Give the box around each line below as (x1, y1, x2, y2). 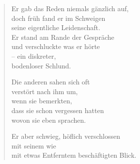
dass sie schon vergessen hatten (11, 105, 104, 115)
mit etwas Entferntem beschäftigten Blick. (11, 150, 137, 160)
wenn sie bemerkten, (11, 96, 72, 106)
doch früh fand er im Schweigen (11, 13, 106, 23)
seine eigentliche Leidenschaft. (11, 22, 100, 33)
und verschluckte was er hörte (11, 41, 100, 51)
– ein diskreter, (11, 50, 56, 61)
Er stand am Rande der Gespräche (11, 32, 114, 42)
